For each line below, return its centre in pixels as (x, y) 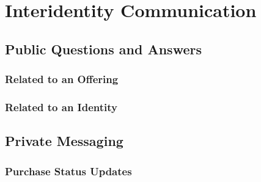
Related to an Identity (61, 107)
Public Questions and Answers (103, 49)
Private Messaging (64, 141)
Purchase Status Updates (68, 171)
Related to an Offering (62, 79)
